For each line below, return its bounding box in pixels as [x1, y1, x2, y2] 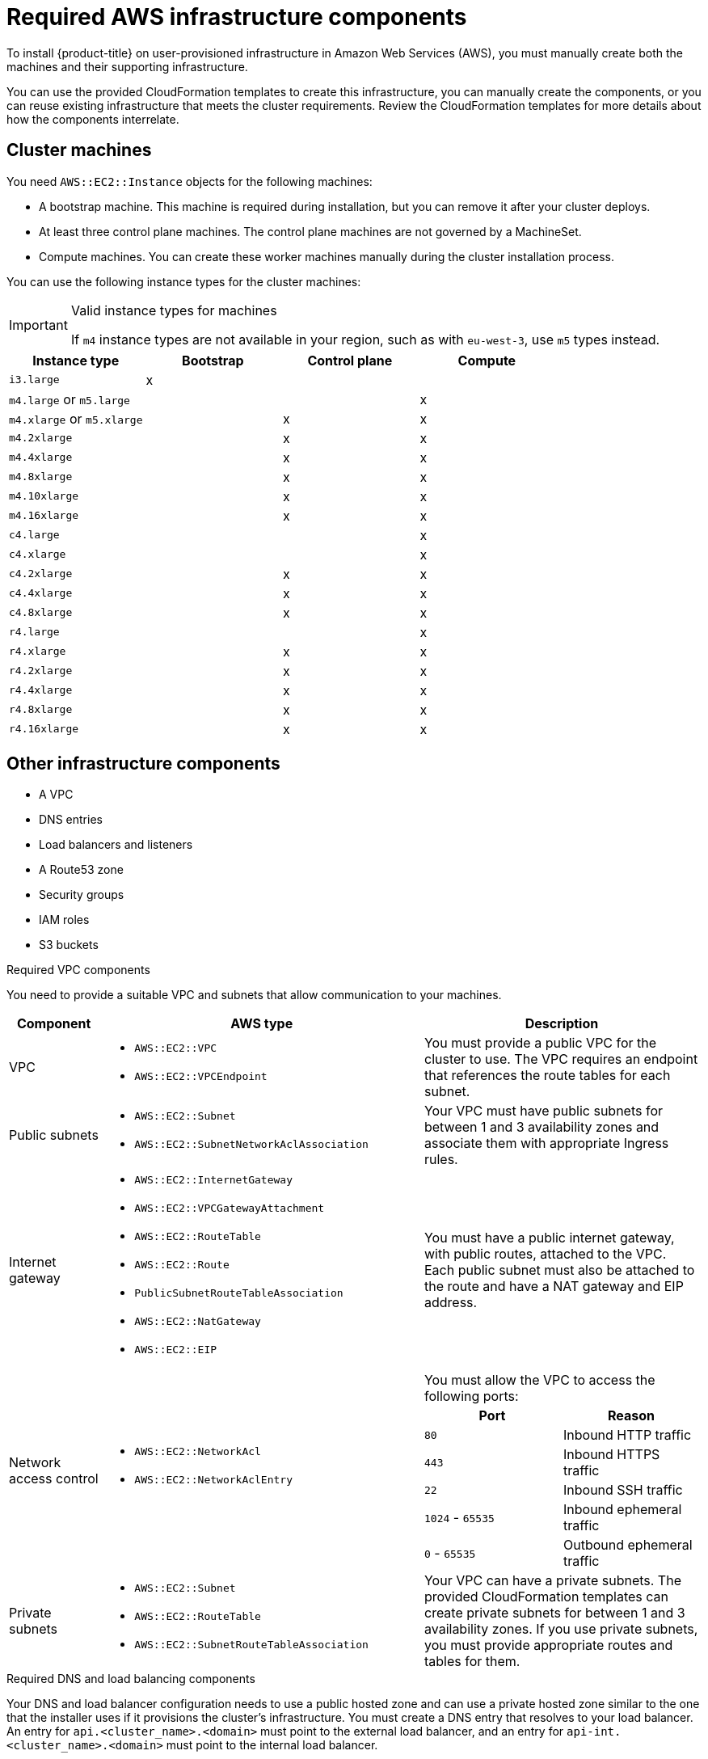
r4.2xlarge [9, 664, 73, 677]
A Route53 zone [39, 863, 124, 877]
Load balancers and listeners [39, 837, 193, 852]
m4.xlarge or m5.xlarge [9, 410, 143, 427]
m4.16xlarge [9, 509, 79, 522]
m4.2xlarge [9, 432, 73, 445]
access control [9, 1470, 99, 1487]
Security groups [39, 888, 124, 902]
